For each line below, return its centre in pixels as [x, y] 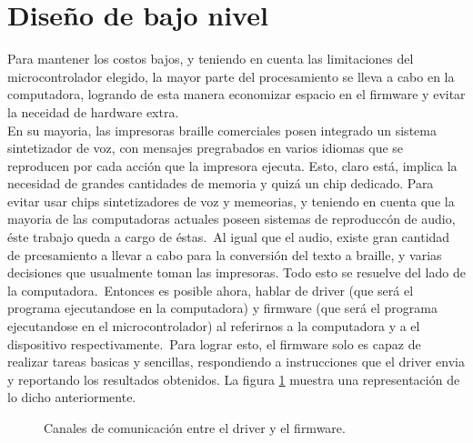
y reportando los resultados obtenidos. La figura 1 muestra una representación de [234, 379]
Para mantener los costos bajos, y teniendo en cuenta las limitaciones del [211, 59]
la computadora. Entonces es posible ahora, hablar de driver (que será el [211, 290]
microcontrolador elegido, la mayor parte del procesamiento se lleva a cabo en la [231, 76]
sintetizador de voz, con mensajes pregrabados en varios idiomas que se [206, 148]
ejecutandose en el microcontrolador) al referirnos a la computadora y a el [214, 326]
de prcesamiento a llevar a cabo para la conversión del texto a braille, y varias [225, 254]
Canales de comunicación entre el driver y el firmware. [195, 428]
